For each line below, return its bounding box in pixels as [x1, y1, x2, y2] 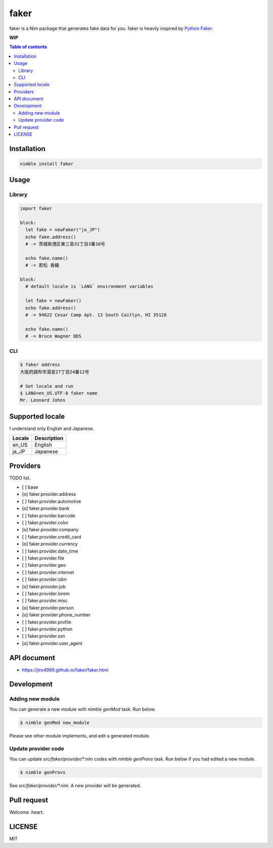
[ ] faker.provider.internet [22, 569, 74, 575]
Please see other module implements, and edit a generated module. [9, 732, 151, 739]
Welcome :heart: [9, 809, 44, 815]
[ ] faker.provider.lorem [22, 591, 70, 597]
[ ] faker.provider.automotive [22, 498, 81, 504]
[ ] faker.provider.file [22, 555, 65, 561]
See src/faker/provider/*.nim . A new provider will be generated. [9, 782, 141, 788]
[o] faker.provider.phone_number [22, 612, 91, 618]
